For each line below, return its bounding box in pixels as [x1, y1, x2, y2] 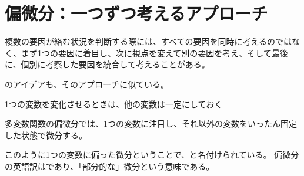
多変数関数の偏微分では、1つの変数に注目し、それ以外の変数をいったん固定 [5, 117, 297, 130]
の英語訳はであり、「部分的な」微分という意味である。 [5, 160, 215, 172]
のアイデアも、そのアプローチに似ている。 [5, 77, 169, 90]
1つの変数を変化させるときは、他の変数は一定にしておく [5, 97, 223, 110]
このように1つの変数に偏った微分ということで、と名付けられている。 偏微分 [5, 148, 299, 161]
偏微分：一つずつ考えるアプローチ [5, 1, 268, 25]
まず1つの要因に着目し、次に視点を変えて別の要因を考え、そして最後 [21, 46, 288, 59]
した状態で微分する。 [5, 128, 87, 141]
